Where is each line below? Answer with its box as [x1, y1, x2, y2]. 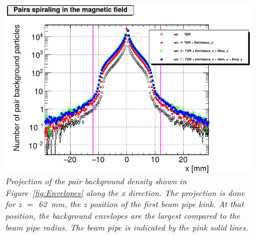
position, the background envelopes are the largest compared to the [5, 209, 240, 222]
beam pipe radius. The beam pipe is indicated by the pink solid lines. [5, 221, 249, 233]
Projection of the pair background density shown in [5, 175, 187, 187]
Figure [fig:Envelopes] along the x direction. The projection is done [5, 186, 245, 198]
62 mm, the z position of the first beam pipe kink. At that [38, 198, 244, 210]
